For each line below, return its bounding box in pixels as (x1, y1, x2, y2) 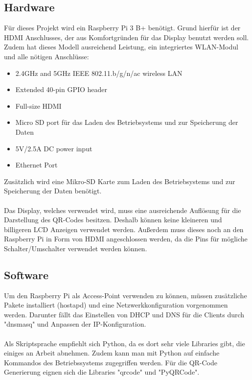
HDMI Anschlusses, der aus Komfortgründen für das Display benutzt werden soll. (4, 32, 249, 42)
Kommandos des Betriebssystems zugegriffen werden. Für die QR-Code (4, 357, 218, 367)
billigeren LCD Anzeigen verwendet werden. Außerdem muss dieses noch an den (4, 224, 244, 234)
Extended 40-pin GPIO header (15, 84, 108, 95)
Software (4, 267, 49, 282)
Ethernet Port (15, 160, 58, 170)
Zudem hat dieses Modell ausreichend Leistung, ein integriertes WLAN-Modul (4, 42, 238, 52)
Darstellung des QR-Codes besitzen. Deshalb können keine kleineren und (4, 214, 222, 225)
